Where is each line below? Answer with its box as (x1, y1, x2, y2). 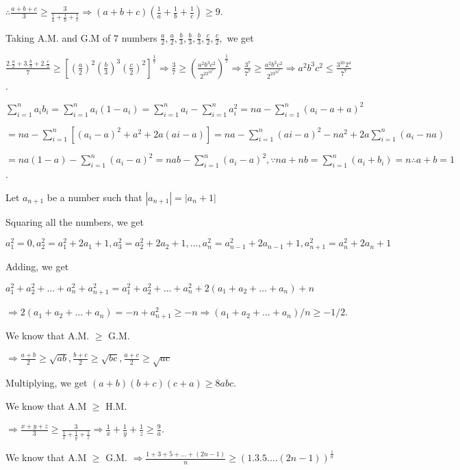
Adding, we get (5, 259, 69, 274)
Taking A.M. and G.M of (5, 30, 111, 44)
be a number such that (47, 190, 142, 204)
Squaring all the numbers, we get (5, 214, 144, 229)
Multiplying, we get (5, 376, 88, 389)
